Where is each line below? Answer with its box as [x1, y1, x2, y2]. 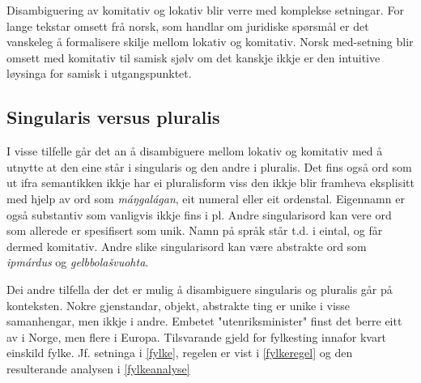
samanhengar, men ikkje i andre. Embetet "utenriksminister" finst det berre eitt [6, 313, 402, 330]
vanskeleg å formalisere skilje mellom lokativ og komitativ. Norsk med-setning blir [6, 33, 414, 50]
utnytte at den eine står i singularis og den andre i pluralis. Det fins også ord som [6, 158, 412, 175]
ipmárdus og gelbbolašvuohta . [6, 253, 149, 270]
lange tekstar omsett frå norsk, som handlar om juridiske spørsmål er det [6, 17, 369, 34]
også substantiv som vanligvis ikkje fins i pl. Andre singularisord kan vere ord [6, 206, 392, 223]
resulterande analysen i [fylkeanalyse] [6, 360, 190, 377]
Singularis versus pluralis [6, 104, 220, 130]
